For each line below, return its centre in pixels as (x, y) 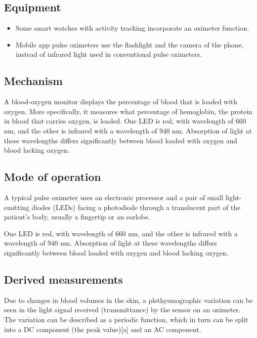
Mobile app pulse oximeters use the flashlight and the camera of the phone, (130, 44)
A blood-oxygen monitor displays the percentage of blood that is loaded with (121, 102)
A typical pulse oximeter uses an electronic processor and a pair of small (114, 197)
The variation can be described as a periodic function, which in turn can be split (126, 319)
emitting (17, 207)
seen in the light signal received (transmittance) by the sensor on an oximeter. (122, 310)
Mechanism (33, 81)
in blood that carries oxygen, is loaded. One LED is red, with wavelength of (119, 121)
